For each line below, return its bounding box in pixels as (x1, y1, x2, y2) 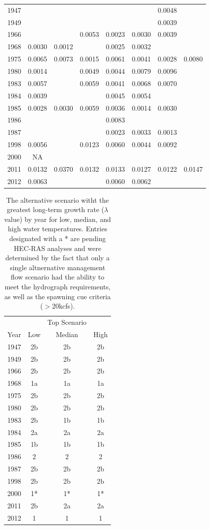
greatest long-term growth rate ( (7, 204, 105, 215)
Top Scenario (47, 317, 87, 327)
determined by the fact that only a (5, 252, 110, 263)
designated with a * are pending (9, 233, 106, 244)
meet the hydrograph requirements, (4, 281, 111, 291)
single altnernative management (10, 262, 105, 272)
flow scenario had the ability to (11, 272, 105, 282)
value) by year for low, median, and (4, 214, 111, 224)
